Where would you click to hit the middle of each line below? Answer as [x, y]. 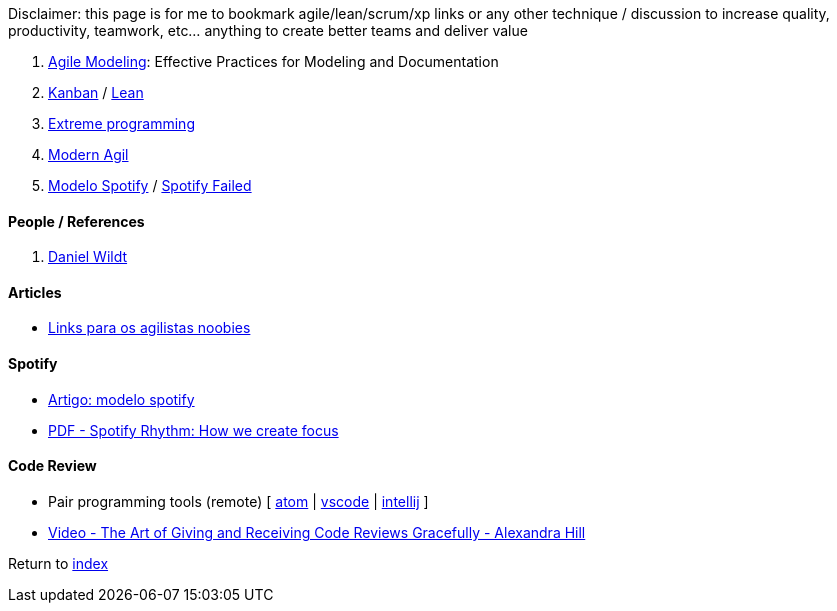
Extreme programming [121, 123]
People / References [76, 221]
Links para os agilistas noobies [149, 328]
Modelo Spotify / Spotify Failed [150, 185]
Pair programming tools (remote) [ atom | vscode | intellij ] [238, 501]
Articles [35, 292]
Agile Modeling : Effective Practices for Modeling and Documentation [273, 61]
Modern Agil [88, 154]
